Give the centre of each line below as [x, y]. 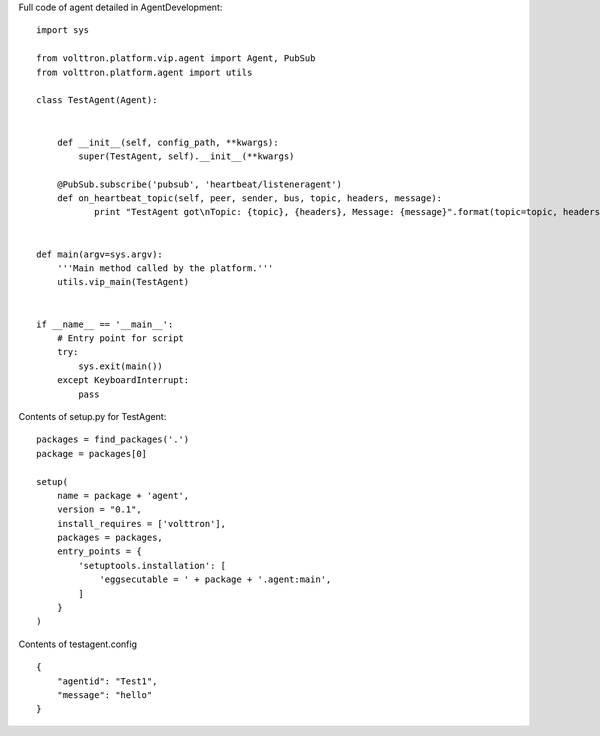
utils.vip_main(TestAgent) [123, 282]
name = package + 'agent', [123, 495]
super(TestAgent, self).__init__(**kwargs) [186, 156]
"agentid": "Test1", [107, 681]
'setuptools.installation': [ [152, 565]
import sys [63, 30]
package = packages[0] [92, 453]
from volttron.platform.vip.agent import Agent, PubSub [176, 58]
